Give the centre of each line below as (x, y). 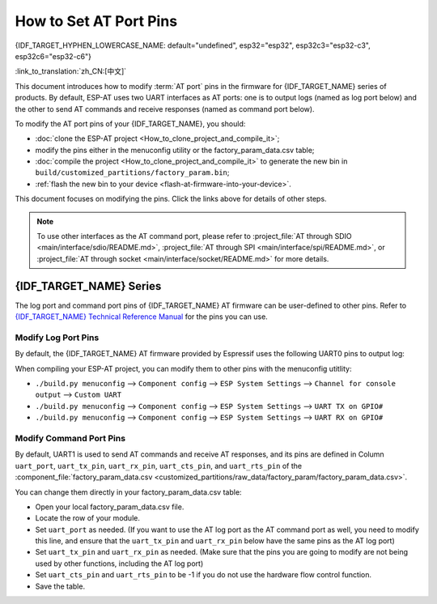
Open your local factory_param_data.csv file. (110, 507)
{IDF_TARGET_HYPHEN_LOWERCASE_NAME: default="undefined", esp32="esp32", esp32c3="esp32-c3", (193, 45)
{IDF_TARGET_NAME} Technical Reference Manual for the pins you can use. (142, 317)
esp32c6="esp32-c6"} (53, 56)
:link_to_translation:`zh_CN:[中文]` (71, 71)
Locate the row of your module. (88, 518)
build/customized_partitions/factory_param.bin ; (132, 172)
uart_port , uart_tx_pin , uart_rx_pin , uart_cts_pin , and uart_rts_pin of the (159, 466)
